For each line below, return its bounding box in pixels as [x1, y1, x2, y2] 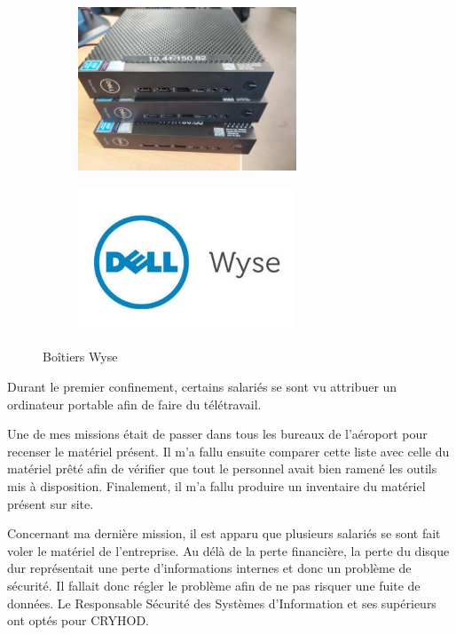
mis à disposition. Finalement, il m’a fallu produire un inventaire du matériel [7, 477, 426, 496]
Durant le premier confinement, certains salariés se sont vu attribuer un [7, 377, 397, 396]
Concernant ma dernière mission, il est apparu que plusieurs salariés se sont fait [7, 524, 441, 543]
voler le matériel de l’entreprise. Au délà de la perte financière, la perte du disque [7, 541, 450, 560]
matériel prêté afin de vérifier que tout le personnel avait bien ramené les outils [7, 459, 437, 478]
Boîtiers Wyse [43, 347, 118, 366]
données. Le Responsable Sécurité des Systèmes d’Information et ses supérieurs [7, 593, 436, 612]
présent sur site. [7, 494, 94, 512]
